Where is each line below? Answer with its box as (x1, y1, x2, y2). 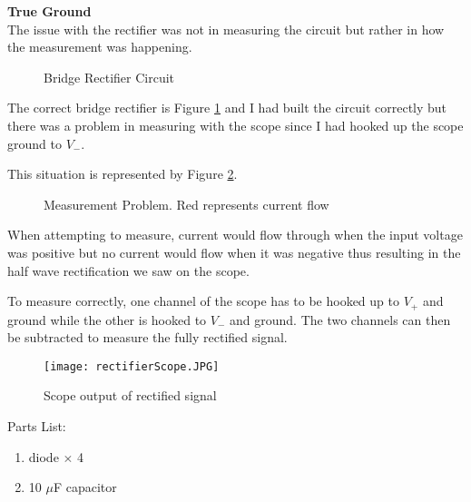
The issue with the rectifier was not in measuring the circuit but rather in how (7, 19, 445, 38)
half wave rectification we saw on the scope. (7, 261, 250, 280)
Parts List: (7, 417, 66, 436)
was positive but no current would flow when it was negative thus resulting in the (7, 242, 461, 261)
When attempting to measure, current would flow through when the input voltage (7, 225, 463, 244)
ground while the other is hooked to (7, 310, 207, 329)
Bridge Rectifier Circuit (44, 67, 175, 86)
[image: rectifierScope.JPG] (44, 359, 220, 373)
